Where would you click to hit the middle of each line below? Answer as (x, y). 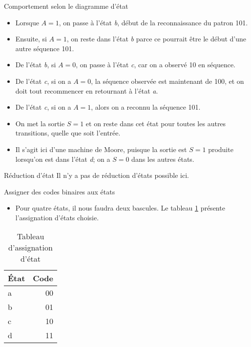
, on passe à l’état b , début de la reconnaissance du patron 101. (153, 22)
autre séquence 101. (45, 48)
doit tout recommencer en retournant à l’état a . (87, 90)
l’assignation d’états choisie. (57, 217)
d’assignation (31, 247)
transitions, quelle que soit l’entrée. (68, 133)
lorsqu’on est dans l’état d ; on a (63, 159)
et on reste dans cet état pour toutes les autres (156, 123)
